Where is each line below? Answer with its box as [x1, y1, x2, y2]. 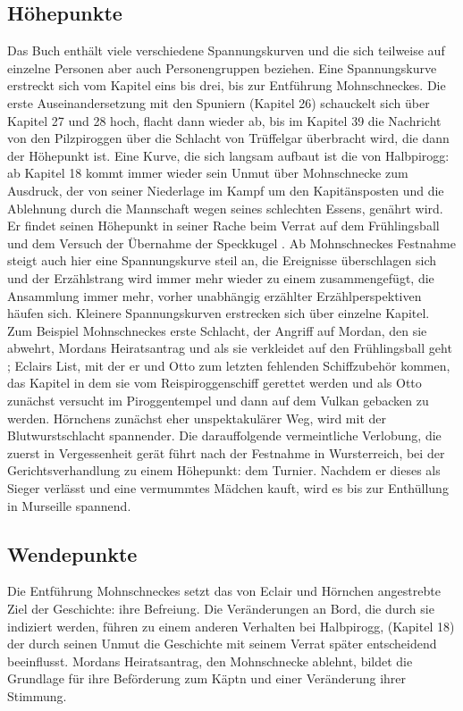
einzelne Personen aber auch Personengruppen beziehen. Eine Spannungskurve [7, 58, 437, 77]
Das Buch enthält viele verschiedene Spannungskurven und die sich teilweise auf [7, 41, 445, 60]
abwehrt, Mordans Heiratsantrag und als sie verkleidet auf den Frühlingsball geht [7, 339, 452, 357]
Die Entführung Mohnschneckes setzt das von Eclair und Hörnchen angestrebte [7, 581, 441, 600]
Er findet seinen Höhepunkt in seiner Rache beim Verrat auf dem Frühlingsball [7, 216, 440, 235]
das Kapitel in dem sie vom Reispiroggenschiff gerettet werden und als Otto [7, 373, 422, 392]
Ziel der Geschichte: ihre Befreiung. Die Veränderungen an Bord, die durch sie [7, 599, 434, 618]
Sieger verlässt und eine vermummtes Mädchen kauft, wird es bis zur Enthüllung [7, 479, 449, 498]
